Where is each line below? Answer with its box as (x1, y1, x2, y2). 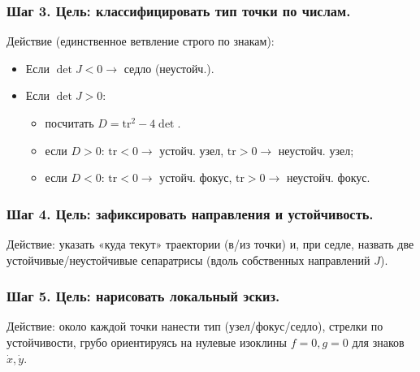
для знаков (352, 334, 405, 350)
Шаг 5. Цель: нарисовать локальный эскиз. (6, 286, 280, 306)
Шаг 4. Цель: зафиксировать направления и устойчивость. (6, 203, 374, 223)
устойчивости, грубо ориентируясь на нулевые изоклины (6, 334, 288, 350)
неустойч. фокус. (286, 169, 370, 186)
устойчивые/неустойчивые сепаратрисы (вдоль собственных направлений (6, 251, 370, 268)
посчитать (45, 115, 94, 131)
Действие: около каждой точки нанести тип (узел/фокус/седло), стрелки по (6, 318, 383, 335)
